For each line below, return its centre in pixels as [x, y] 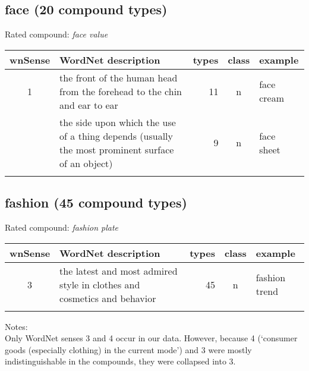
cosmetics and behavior [108, 298]
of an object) [86, 163]
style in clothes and [100, 284]
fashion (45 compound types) [96, 202]
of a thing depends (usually [116, 136]
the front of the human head [119, 77]
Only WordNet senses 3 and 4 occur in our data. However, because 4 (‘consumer [151, 338]
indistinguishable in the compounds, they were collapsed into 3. [120, 361]
